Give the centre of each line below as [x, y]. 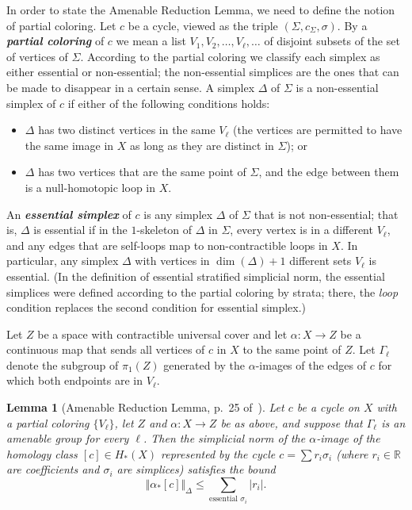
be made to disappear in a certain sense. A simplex [131, 87]
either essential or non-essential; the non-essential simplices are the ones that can [203, 72]
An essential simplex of [69, 214]
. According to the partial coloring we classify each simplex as [230, 56]
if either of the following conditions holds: [169, 103]
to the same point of [292, 349]
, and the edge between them [329, 172]
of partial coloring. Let [61, 25]
